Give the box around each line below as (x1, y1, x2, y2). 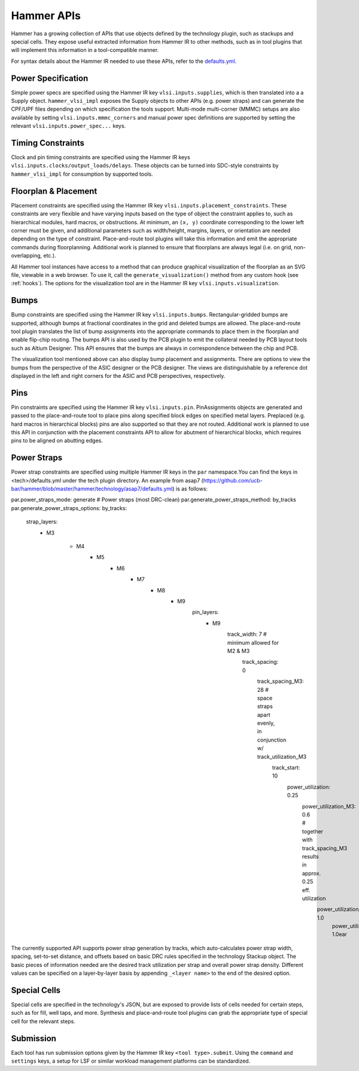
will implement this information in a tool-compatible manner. (11, 47, 159, 54)
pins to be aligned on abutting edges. (11, 437, 103, 444)
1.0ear (332, 930, 347, 938)
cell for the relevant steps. (11, 1017, 76, 1025)
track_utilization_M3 (257, 753, 307, 760)
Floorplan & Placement (11, 186, 98, 196)
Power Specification (11, 73, 89, 83)
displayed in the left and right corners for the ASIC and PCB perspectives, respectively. (11, 372, 226, 379)
